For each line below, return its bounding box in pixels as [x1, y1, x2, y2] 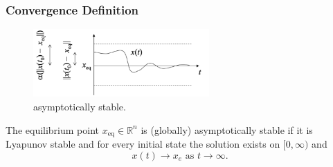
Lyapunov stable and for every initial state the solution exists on [6, 137, 280, 151]
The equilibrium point [6, 122, 100, 137]
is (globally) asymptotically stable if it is [141, 122, 313, 137]
